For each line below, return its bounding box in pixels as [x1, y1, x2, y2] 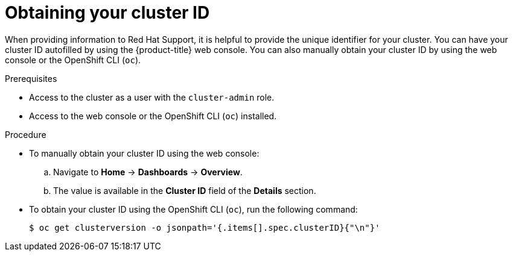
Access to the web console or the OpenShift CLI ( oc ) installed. [29, 110, 277, 121]
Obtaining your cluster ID [5, 2, 210, 23]
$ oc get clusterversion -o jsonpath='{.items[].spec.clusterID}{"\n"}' [29, 222, 380, 233]
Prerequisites [5, 73, 57, 84]
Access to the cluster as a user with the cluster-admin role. [29, 92, 275, 102]
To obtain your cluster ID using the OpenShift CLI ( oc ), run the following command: [29, 204, 358, 214]
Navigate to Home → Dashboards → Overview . [53, 166, 243, 177]
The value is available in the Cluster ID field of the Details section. [53, 185, 316, 196]
